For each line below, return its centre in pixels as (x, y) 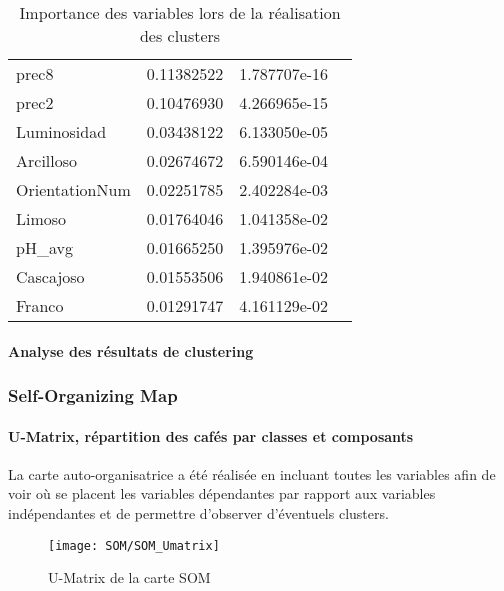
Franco (40, 305)
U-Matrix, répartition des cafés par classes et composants (211, 435)
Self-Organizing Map (93, 395)
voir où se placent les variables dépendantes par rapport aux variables (222, 493)
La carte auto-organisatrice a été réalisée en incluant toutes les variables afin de (252, 473)
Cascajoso (50, 276)
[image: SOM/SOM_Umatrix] (134, 545)
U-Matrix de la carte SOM (129, 577)
